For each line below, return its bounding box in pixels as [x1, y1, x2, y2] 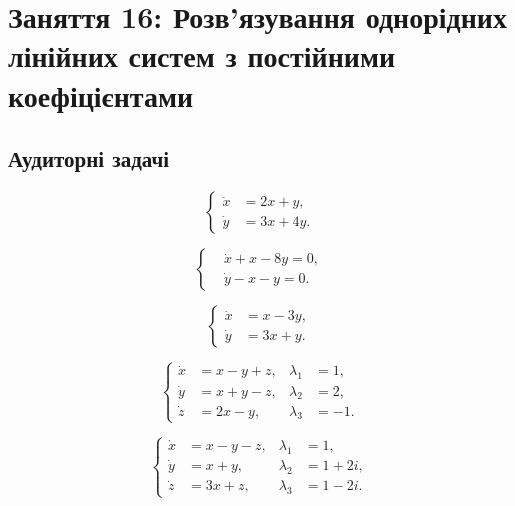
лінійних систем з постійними [8, 35, 396, 76]
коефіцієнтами [8, 74, 194, 115]
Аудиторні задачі [8, 143, 170, 174]
